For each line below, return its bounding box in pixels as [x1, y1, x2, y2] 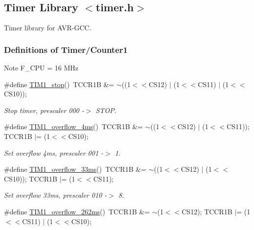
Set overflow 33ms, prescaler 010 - [4, 190, 107, 200]
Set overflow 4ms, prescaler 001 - [4, 147, 104, 158]
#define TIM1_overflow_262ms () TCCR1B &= [4, 206, 150, 216]
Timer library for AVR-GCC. [4, 23, 92, 33]
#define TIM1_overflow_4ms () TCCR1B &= [4, 121, 143, 132]
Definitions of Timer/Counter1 [4, 43, 128, 55]
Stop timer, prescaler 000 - [4, 105, 84, 115]
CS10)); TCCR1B [4, 173, 57, 184]
